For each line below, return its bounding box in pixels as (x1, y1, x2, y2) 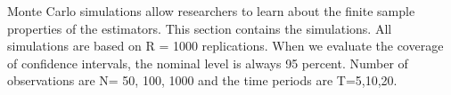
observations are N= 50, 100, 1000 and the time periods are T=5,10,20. (7, 71, 398, 90)
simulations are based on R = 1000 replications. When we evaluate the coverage (7, 36, 444, 55)
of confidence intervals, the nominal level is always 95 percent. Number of (7, 53, 408, 72)
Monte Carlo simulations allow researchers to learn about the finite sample (7, 2, 415, 20)
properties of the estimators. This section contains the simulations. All (7, 19, 392, 37)
